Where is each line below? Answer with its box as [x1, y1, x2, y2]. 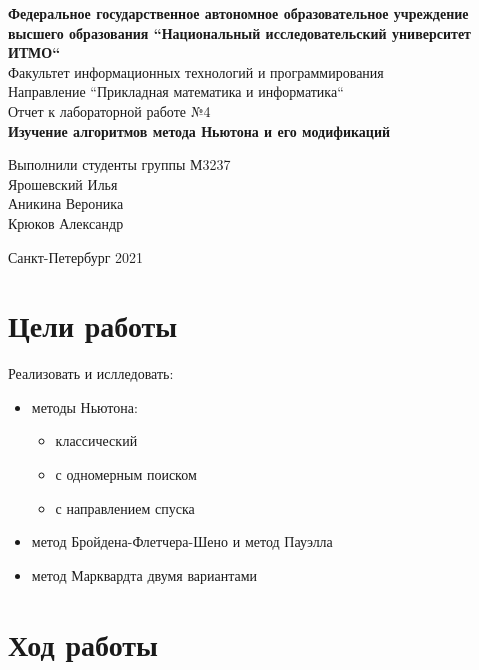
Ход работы [8, 623, 158, 664]
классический [55, 430, 138, 451]
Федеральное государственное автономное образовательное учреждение [8, 3, 469, 23]
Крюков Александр [8, 212, 124, 233]
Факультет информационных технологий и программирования [8, 61, 384, 82]
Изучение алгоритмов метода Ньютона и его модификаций [8, 120, 391, 141]
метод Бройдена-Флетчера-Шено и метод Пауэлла [31, 531, 333, 552]
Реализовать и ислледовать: [8, 363, 174, 384]
